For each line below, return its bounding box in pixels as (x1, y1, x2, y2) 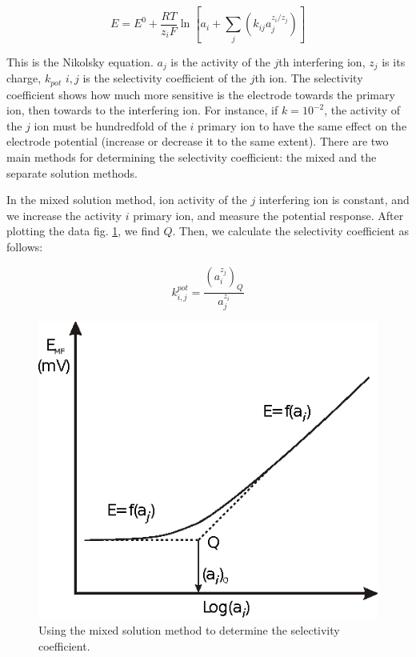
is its (382, 53, 406, 70)
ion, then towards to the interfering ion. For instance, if (6, 102, 278, 118)
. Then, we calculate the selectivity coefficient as (172, 222, 410, 239)
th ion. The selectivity (254, 70, 363, 86)
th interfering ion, (278, 53, 366, 70)
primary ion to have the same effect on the (198, 117, 407, 134)
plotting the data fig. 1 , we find (6, 222, 160, 239)
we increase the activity (6, 206, 122, 223)
